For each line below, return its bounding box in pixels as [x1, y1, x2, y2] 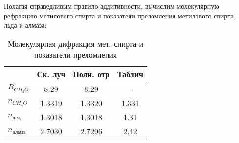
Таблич [117, 68, 144, 80]
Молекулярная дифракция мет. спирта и [7, 37, 144, 49]
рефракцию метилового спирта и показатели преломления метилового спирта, [4, 10, 236, 20]
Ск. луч [37, 68, 65, 80]
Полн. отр [73, 68, 109, 80]
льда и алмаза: [4, 20, 47, 30]
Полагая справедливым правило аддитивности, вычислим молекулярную [4, 1, 219, 11]
